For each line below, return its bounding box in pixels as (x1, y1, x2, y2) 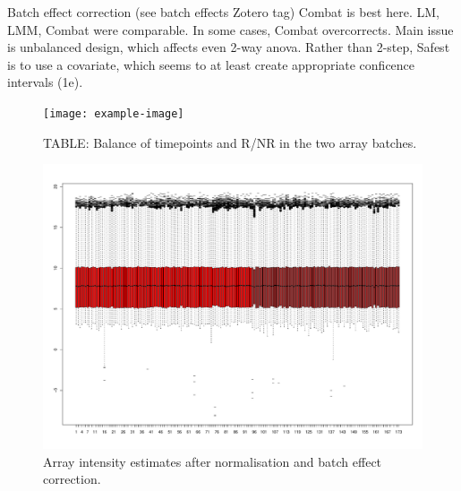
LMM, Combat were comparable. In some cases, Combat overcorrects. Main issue (7, 20, 454, 39)
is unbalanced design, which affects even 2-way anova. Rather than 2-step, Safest (7, 38, 450, 56)
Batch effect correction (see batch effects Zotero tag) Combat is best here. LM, (7, 3, 440, 21)
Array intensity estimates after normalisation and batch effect (43, 452, 382, 470)
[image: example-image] (43, 107, 184, 120)
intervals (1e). (7, 73, 83, 91)
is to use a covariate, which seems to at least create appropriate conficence (7, 55, 415, 73)
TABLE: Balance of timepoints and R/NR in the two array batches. (43, 133, 417, 151)
